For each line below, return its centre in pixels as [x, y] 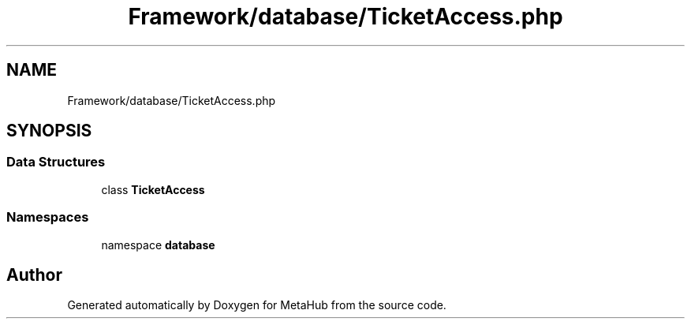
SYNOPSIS [49, 131]
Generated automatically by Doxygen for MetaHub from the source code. [257, 305]
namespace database [158, 245]
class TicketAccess [153, 189]
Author [34, 275]
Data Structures [56, 162]
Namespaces [48, 217]
